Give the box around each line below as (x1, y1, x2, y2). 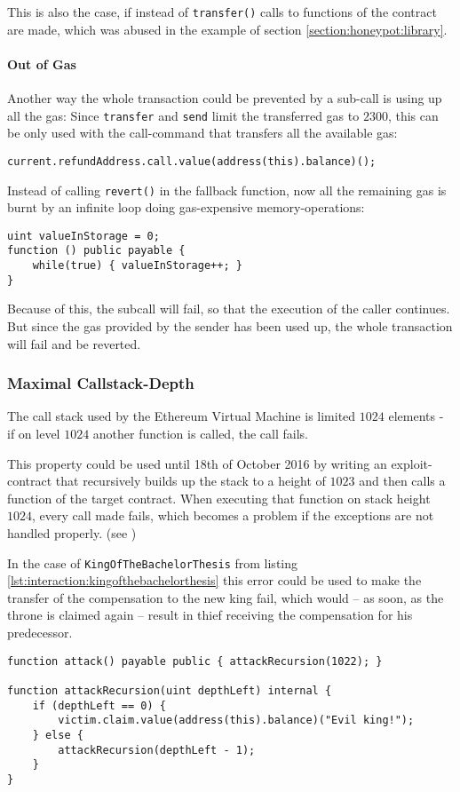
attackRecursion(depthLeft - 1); (58, 743, 256, 756)
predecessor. (7, 623, 73, 642)
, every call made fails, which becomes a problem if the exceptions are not (32, 506, 434, 525)
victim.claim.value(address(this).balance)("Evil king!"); (58, 714, 415, 727)
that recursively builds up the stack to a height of (55, 471, 326, 490)
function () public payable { (7, 244, 186, 257)
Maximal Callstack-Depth (7, 372, 194, 394)
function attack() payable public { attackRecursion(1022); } (7, 654, 383, 668)
